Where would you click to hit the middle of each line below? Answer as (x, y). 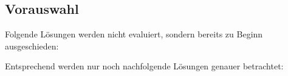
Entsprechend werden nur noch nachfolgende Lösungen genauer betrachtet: (144, 66)
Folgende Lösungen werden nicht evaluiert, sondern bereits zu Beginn (134, 34)
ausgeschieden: (32, 46)
